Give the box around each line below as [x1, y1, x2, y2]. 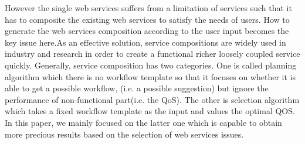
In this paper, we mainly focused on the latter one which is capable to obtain [5, 116, 282, 128]
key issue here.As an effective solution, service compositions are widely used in [5, 36, 286, 48]
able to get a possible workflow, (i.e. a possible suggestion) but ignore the [5, 82, 269, 94]
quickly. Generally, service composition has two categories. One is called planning [5, 59, 297, 71]
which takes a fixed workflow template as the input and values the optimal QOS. [5, 105, 295, 117]
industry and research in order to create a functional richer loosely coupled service [5, 47, 300, 60]
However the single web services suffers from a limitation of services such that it [5, 2, 292, 13]
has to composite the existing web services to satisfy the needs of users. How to [5, 13, 290, 25]
